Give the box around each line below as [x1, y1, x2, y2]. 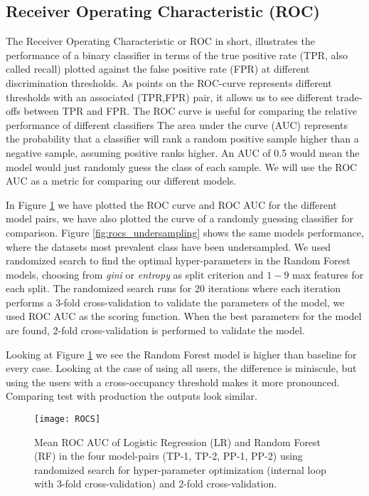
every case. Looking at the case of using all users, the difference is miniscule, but [6, 361, 357, 376]
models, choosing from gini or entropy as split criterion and [6, 267, 264, 281]
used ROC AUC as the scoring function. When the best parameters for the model [6, 309, 362, 324]
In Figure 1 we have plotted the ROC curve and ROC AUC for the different [6, 197, 337, 212]
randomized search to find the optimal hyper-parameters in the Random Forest [6, 253, 351, 268]
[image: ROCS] [34, 414, 101, 425]
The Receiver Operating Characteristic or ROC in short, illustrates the [6, 33, 315, 48]
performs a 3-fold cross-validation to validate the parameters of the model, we [6, 294, 345, 309]
